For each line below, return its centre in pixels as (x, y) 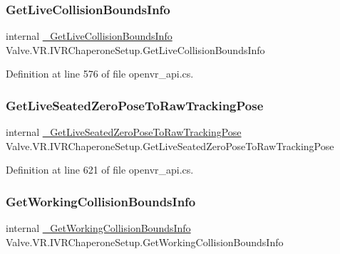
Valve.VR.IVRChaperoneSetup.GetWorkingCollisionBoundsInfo (145, 242)
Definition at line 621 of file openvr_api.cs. (100, 170)
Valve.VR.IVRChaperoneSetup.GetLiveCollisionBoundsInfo (135, 49)
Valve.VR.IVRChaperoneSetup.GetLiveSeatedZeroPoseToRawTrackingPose (170, 145)
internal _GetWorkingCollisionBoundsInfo (98, 228)
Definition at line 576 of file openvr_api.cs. (100, 74)
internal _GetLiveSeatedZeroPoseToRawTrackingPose (124, 132)
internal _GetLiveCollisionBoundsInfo (89, 36)
